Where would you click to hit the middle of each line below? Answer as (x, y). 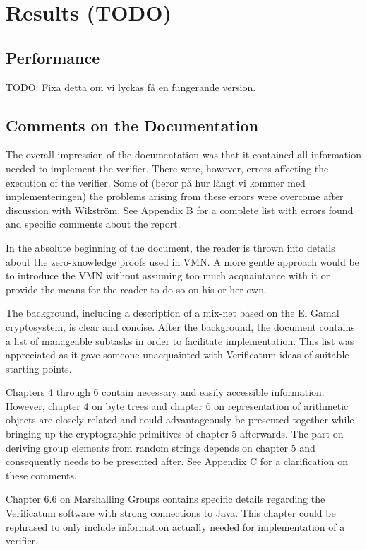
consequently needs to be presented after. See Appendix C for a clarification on (177, 461)
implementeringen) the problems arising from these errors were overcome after (175, 196)
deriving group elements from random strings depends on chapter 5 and (161, 447)
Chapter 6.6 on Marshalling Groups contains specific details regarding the (166, 499)
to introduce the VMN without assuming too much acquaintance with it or (168, 275)
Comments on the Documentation (132, 125)
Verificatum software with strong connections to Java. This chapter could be (171, 513)
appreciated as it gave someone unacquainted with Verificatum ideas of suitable (178, 355)
